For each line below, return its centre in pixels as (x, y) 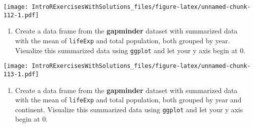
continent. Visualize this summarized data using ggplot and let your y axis (129, 109)
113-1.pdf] (21, 74)
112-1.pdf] (21, 15)
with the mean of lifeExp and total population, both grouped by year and (128, 100)
